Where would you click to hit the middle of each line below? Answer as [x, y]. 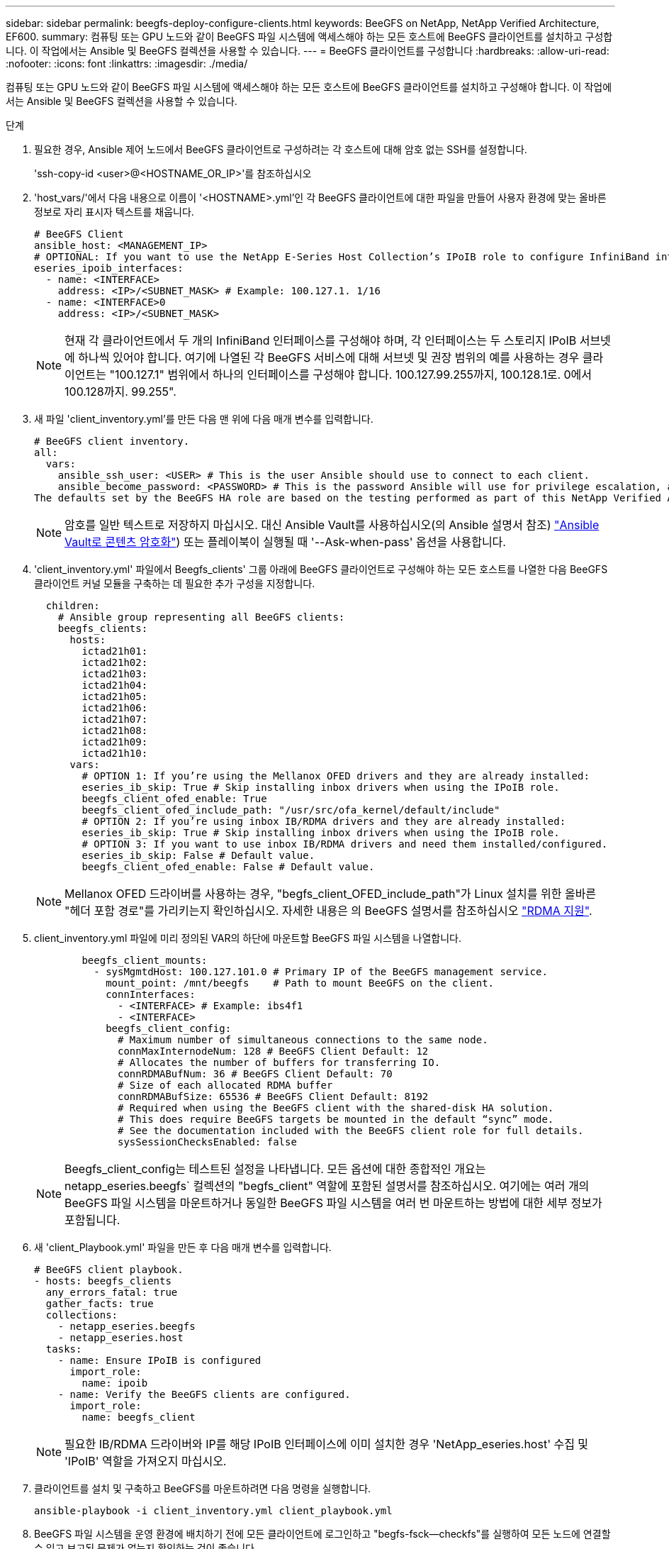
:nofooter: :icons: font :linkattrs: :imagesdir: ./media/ [127, 63]
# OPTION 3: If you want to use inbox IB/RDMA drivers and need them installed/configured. [345, 844]
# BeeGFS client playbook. [109, 1270]
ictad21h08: [115, 731]
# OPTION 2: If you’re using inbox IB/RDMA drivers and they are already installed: [324, 821]
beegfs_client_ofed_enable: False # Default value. [228, 867]
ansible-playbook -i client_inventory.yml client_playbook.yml [213, 1511]
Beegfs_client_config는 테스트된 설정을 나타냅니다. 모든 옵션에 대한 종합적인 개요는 [275, 1169]
